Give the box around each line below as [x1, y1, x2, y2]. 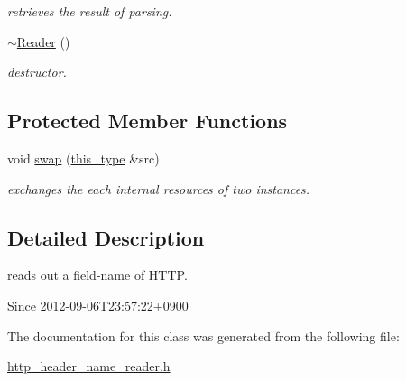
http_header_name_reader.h [7, 357, 171, 376]
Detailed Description [7, 223, 205, 251]
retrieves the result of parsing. [7, 2, 172, 20]
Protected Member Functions [7, 107, 288, 135]
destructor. [7, 62, 67, 81]
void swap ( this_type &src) [7, 148, 160, 167]
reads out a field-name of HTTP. [7, 265, 188, 284]
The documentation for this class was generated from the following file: [7, 326, 400, 345]
